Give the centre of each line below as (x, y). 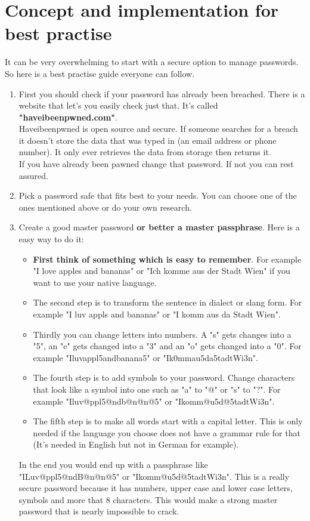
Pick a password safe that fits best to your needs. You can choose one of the (158, 195)
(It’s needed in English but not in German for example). (136, 444)
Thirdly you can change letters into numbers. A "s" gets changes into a (162, 334)
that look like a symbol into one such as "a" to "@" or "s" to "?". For (157, 389)
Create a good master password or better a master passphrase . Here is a (159, 227)
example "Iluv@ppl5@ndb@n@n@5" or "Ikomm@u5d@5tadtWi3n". (154, 401)
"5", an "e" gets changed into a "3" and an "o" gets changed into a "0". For (167, 346)
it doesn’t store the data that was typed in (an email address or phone (148, 140)
